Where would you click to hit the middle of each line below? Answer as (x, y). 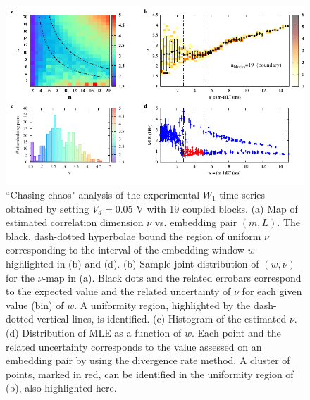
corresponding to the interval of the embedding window (125, 250)
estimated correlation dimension (75, 222)
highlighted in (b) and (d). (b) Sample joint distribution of (132, 263)
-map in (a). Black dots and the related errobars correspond (172, 277)
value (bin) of (35, 305)
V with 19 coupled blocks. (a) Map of (217, 208)
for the (20, 277)
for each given (272, 291)
